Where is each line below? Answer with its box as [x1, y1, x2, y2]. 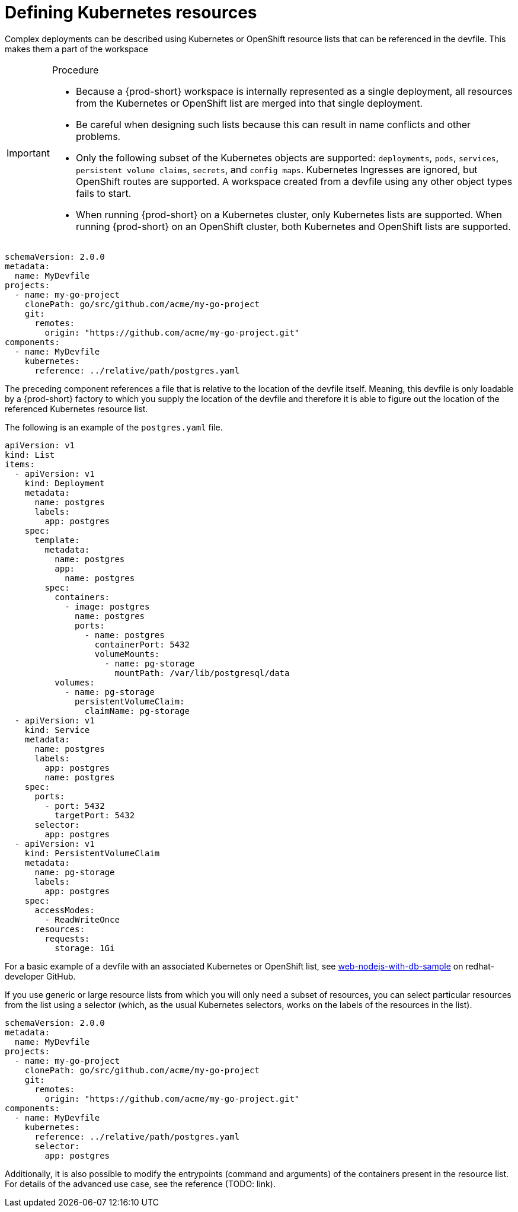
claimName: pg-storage [84, 706, 190, 716]
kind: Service [24, 725, 90, 735]
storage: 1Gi [55, 943, 115, 953]
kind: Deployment [24, 478, 105, 488]
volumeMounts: [94, 649, 160, 659]
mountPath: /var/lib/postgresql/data [114, 668, 290, 678]
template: [34, 535, 80, 545]
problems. [75, 130, 121, 142]
